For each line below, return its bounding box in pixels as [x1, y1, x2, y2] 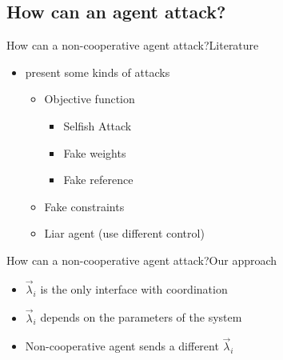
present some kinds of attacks [25, 63, 170, 80]
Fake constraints [44, 198, 125, 214]
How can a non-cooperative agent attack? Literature [6, 37, 259, 54]
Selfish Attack [63, 117, 132, 134]
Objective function [44, 90, 135, 107]
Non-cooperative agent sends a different [25, 338, 219, 354]
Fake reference [63, 171, 134, 188]
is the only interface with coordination [40, 280, 228, 297]
